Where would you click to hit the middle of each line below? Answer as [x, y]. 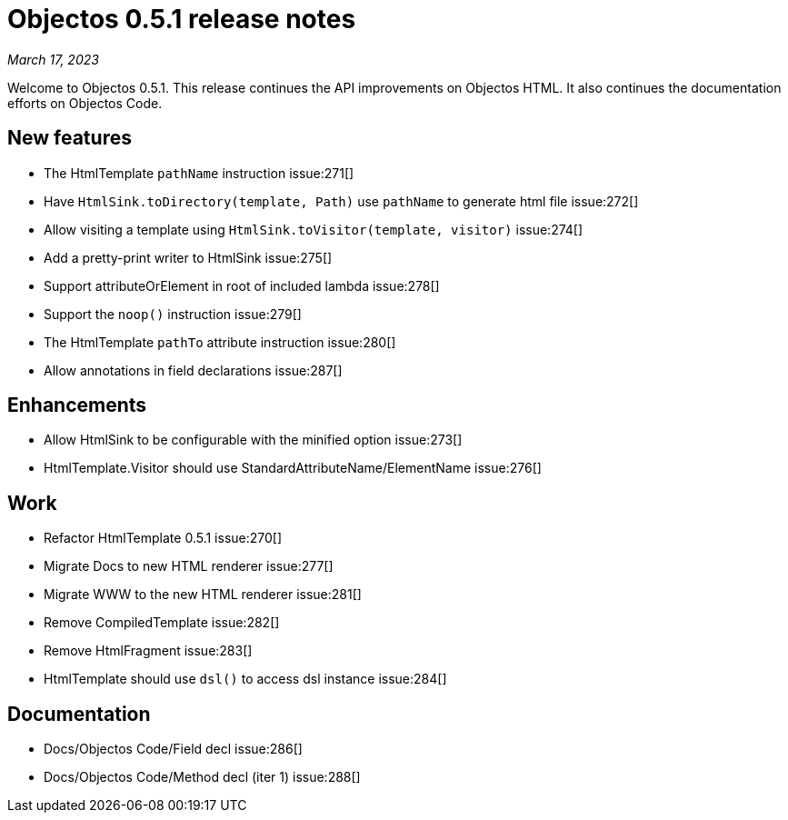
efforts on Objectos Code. [85, 103]
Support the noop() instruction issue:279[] [173, 314]
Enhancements [77, 405]
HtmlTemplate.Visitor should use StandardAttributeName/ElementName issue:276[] [293, 468]
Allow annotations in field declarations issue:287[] [193, 370]
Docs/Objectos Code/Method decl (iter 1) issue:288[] [202, 777]
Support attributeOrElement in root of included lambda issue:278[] [242, 285]
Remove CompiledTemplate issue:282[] [162, 623]
